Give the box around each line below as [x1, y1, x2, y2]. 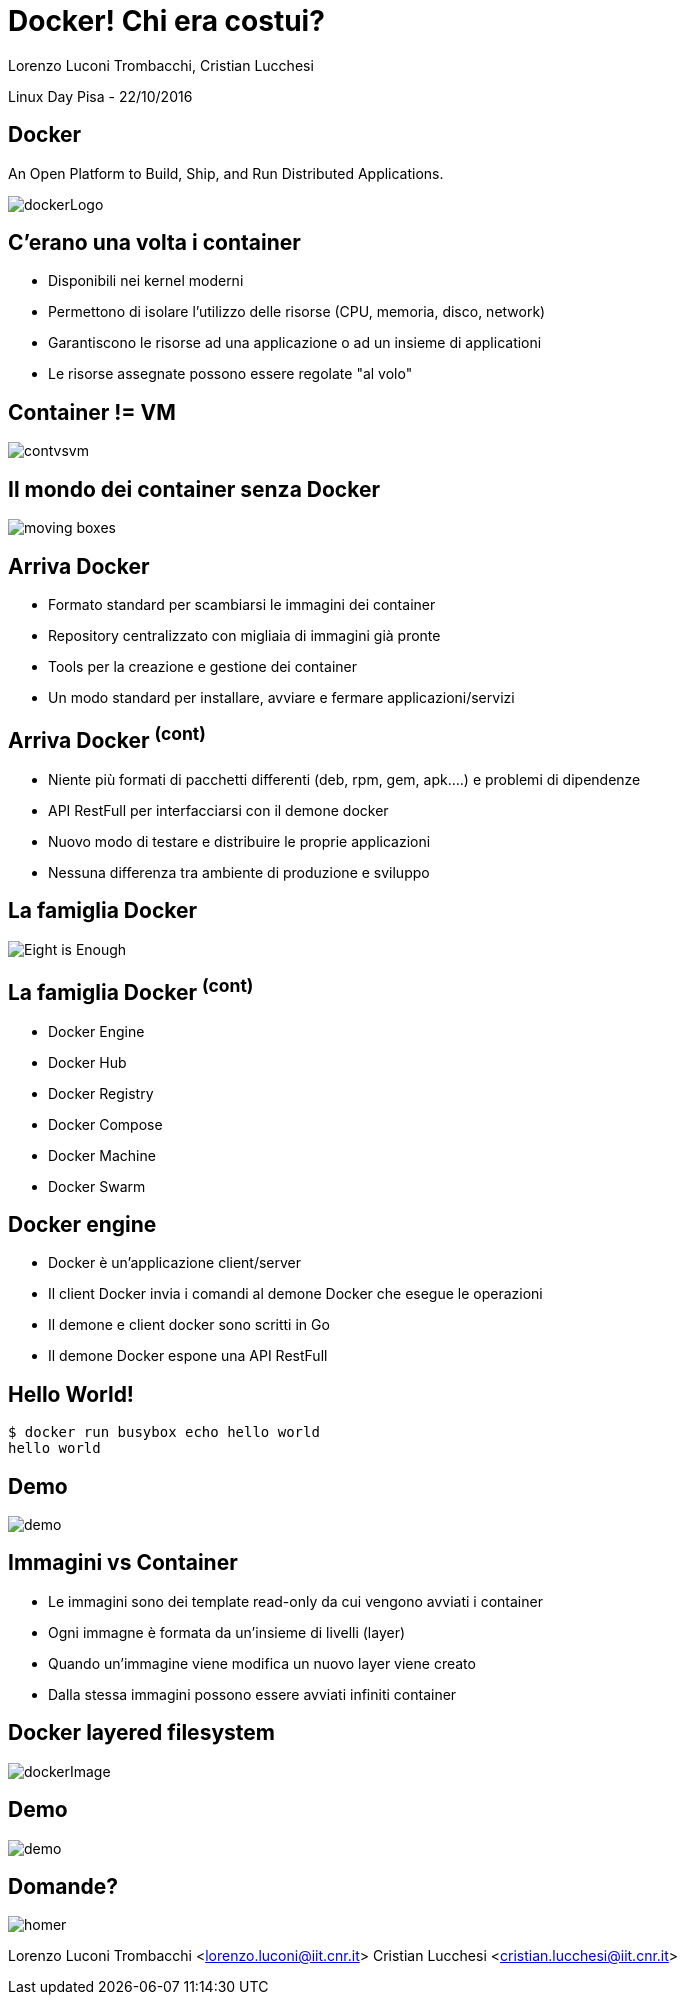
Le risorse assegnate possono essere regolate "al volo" [48, 365, 413, 383]
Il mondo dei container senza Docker [8, 476, 380, 502]
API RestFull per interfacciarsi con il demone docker [48, 801, 389, 819]
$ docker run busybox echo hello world [8, 1424, 320, 1441]
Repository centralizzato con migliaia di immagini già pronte [48, 626, 441, 644]
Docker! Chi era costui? [8, 4, 325, 38]
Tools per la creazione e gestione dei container [48, 657, 357, 675]
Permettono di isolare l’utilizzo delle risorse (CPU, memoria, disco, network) [48, 303, 546, 321]
